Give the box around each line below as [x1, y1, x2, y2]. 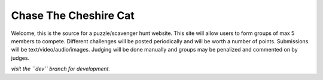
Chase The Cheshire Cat [11, 9, 135, 22]
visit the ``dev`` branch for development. [11, 65, 111, 72]
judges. [11, 54, 30, 62]
